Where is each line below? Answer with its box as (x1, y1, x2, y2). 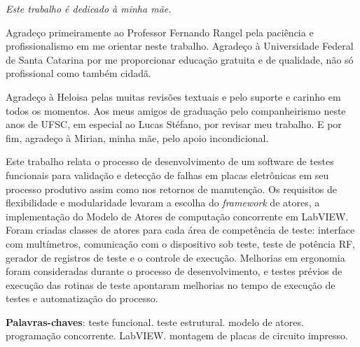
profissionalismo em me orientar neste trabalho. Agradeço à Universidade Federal (6, 38, 354, 53)
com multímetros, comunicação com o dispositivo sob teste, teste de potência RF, (6, 236, 355, 250)
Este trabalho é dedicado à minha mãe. (6, 1, 172, 15)
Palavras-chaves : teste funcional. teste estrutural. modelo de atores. (6, 314, 304, 329)
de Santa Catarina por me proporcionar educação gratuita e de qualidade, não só (6, 52, 354, 66)
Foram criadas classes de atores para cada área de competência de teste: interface (6, 222, 355, 237)
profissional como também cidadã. (6, 66, 151, 80)
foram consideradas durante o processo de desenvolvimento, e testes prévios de (6, 264, 342, 278)
